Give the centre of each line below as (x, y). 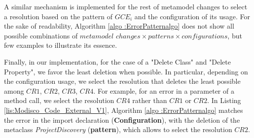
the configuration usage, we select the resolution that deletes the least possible (122, 81)
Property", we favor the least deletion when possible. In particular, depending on (126, 71)
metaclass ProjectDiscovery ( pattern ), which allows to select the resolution (118, 129)
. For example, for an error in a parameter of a (164, 90)
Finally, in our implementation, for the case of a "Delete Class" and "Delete (117, 61)
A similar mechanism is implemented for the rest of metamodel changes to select (126, 6)
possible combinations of (41, 35)
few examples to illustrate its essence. (61, 45)
